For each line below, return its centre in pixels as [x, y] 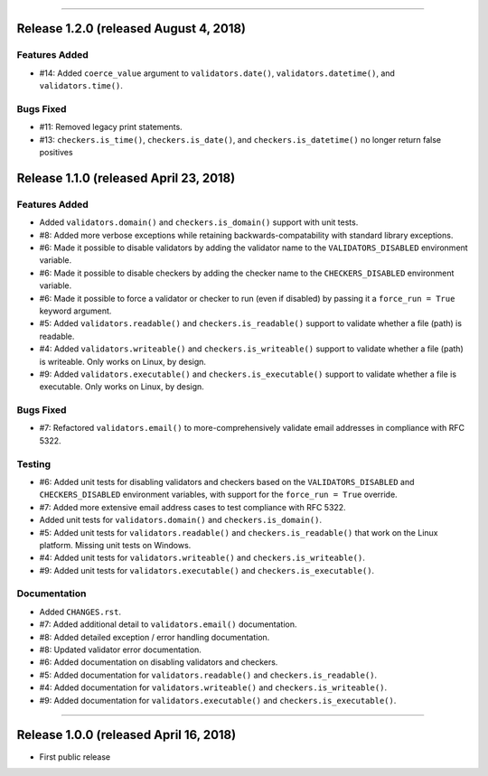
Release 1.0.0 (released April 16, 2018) [127, 735]
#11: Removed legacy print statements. [111, 127]
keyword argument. [75, 311]
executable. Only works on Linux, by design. [122, 387]
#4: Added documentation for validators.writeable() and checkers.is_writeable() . [213, 687]
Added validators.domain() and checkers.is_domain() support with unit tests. [199, 222]
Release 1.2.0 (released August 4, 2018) [131, 28]
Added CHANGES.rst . [80, 612]
